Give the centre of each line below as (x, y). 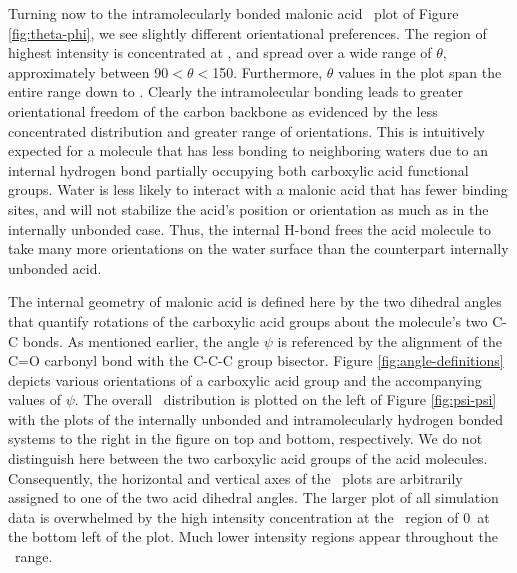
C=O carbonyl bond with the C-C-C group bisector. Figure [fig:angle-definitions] (256, 360)
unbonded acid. (55, 267)
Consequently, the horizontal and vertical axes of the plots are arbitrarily (235, 477)
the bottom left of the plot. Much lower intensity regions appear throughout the (253, 536)
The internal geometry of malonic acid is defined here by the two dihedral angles (255, 301)
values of (34, 399)
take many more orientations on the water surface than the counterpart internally (258, 248)
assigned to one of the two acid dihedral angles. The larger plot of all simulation (253, 497)
